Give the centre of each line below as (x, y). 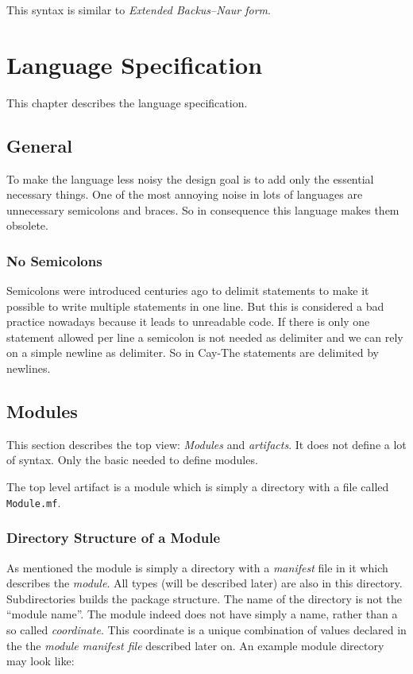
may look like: (41, 661)
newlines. (29, 368)
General (39, 145)
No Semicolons (54, 260)
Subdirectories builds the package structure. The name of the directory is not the (204, 598)
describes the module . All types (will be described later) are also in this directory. (205, 583)
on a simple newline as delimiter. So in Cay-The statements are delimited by (193, 352)
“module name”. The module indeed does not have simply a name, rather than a (202, 614)
